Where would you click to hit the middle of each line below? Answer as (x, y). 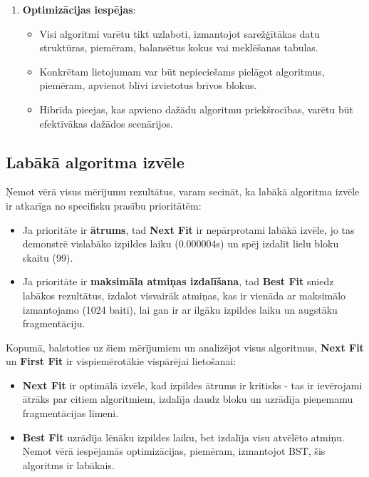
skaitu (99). (48, 257)
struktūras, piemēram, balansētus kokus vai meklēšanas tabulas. (179, 47)
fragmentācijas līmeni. (71, 413)
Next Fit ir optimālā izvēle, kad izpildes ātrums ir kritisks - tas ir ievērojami (192, 385)
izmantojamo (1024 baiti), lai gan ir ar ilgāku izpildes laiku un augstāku (180, 309)
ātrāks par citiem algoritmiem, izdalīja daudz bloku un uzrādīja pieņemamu (188, 399)
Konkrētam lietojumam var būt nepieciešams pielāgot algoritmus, (182, 71)
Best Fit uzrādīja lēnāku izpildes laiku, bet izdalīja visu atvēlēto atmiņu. (183, 437)
